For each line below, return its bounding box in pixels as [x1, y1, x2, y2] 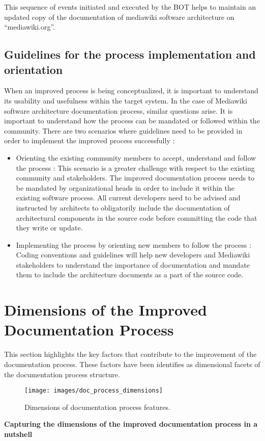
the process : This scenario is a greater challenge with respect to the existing [16, 162, 255, 173]
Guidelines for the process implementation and [4, 46, 256, 62]
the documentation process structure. [4, 369, 120, 379]
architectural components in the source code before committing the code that [16, 212, 257, 223]
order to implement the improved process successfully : [4, 135, 175, 146]
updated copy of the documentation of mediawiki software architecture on [4, 11, 234, 22]
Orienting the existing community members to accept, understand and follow [16, 152, 256, 163]
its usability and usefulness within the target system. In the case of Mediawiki [4, 95, 247, 106]
